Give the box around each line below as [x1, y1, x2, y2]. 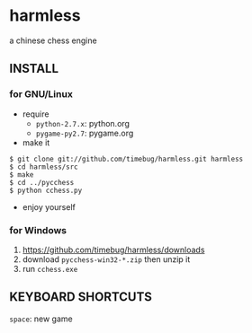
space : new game [9, 313, 74, 324]
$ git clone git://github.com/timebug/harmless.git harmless [9, 154, 244, 163]
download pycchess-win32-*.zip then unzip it [22, 253, 191, 265]
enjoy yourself [22, 201, 76, 212]
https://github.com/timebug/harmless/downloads [22, 244, 205, 255]
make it [22, 136, 50, 148]
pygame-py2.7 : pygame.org [35, 127, 134, 138]
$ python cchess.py [9, 186, 83, 195]
